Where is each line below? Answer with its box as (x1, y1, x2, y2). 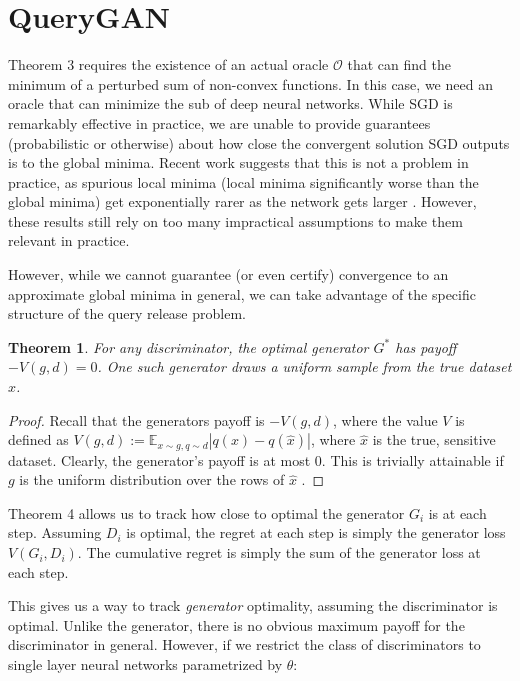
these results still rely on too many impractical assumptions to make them (8, 210, 463, 231)
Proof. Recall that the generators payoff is (8, 409, 265, 430)
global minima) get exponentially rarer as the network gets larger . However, (8, 191, 477, 212)
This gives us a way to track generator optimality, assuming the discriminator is (8, 595, 498, 616)
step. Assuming (8, 522, 102, 543)
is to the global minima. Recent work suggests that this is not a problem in (8, 152, 469, 173)
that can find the (347, 54, 451, 75)
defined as (8, 429, 69, 450)
